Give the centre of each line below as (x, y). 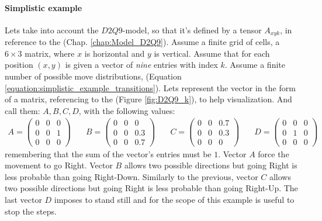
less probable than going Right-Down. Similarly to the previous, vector (131, 176)
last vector (23, 199)
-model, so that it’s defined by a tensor (192, 30)
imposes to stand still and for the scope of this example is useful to (174, 199)
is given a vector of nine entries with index (141, 65)
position (19, 65)
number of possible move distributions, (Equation (93, 76)
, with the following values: (127, 110)
